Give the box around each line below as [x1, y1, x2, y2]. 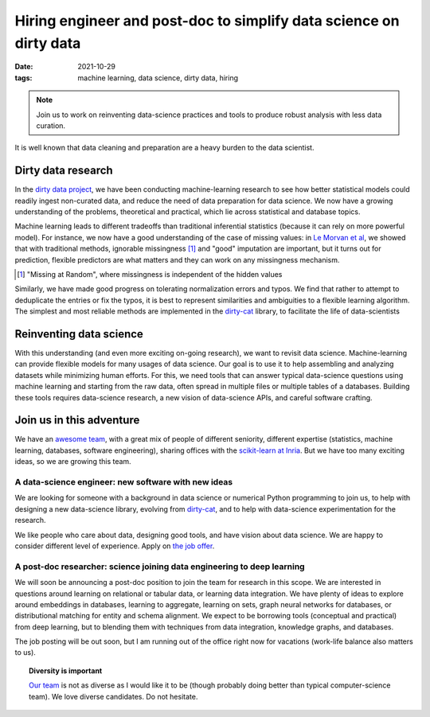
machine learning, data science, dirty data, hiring [77, 72, 239, 83]
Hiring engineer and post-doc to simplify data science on [14, 12, 400, 29]
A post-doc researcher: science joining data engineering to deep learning [14, 561, 306, 572]
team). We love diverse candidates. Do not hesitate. [29, 692, 198, 701]
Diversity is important [29, 665, 103, 676]
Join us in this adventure [14, 414, 140, 427]
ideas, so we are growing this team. [14, 457, 131, 466]
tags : [14, 72, 33, 83]
